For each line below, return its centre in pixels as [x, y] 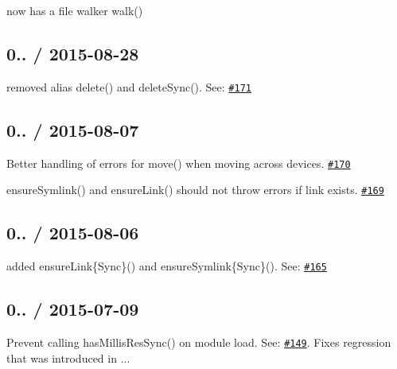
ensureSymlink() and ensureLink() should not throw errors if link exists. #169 [195, 190]
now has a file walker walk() [75, 10]
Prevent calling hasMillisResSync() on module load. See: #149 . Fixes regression [199, 342]
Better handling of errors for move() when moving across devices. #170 [179, 163]
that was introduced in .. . [68, 357]
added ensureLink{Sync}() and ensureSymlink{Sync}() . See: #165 [167, 266]
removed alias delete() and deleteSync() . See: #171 [129, 86]
